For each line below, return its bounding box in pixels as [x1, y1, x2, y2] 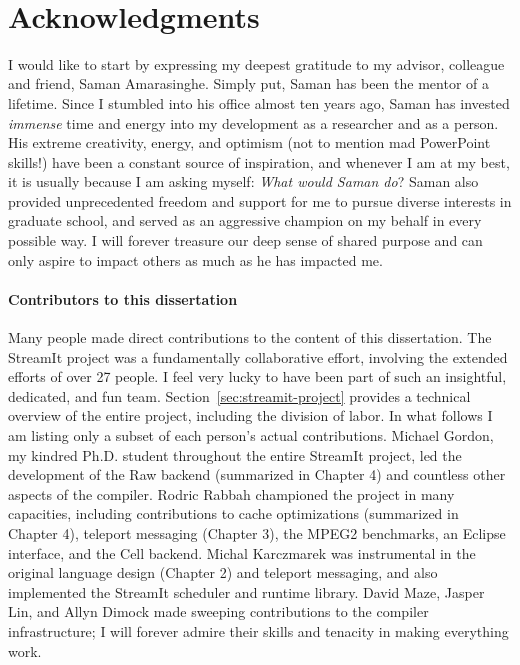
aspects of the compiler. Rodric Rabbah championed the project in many [8, 483, 455, 504]
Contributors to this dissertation [8, 288, 238, 309]
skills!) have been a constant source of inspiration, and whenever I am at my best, [8, 151, 510, 172]
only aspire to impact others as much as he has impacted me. [8, 249, 383, 270]
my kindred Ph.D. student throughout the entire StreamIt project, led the [8, 444, 462, 465]
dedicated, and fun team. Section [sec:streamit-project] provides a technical [8, 385, 471, 406]
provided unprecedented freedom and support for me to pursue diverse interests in [8, 190, 512, 211]
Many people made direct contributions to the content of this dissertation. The [8, 327, 492, 348]
